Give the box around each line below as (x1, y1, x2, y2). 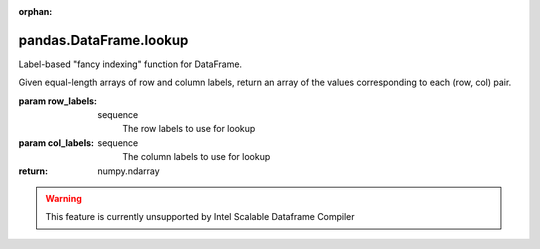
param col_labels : (18, 136, 95, 149)
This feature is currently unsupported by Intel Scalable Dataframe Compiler (45, 211, 355, 223)
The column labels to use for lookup (122, 151, 271, 163)
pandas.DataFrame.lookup (18, 31, 189, 49)
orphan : (18, 6, 53, 17)
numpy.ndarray (97, 165, 160, 177)
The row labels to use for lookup (122, 123, 256, 135)
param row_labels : (18, 95, 98, 107)
